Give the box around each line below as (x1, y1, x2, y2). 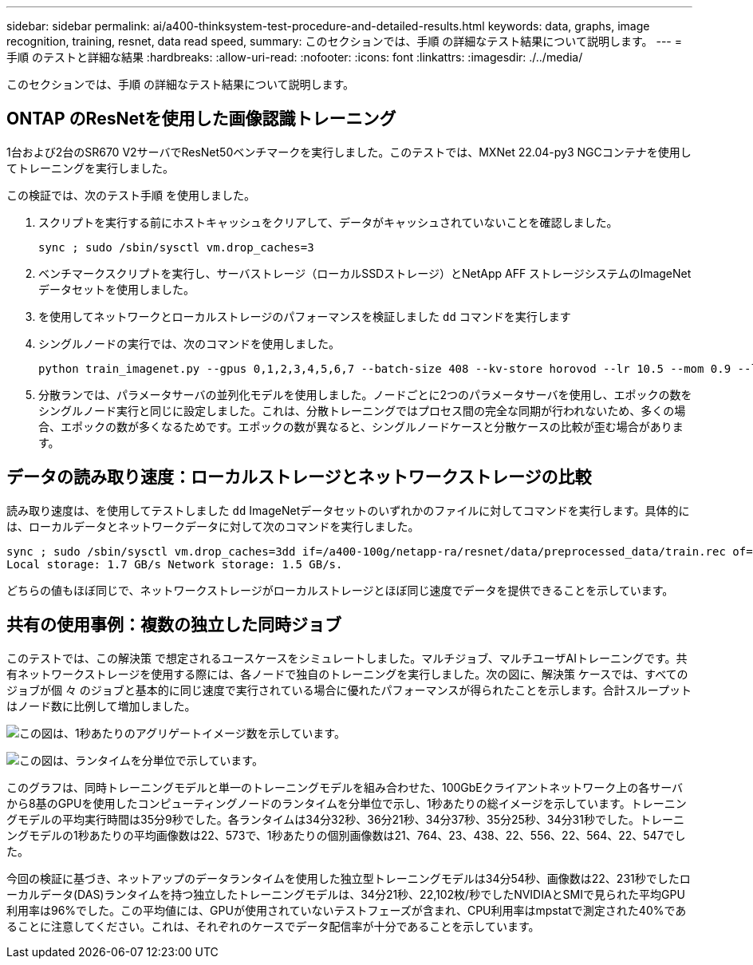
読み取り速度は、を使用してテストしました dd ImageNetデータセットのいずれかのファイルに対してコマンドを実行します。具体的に (6, 503, 690, 517)
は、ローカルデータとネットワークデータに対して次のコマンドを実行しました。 (6, 519, 420, 533)
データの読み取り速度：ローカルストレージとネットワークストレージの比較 (6, 467, 592, 488)
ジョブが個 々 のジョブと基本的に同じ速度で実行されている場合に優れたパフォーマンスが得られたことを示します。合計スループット (6, 682, 692, 697)
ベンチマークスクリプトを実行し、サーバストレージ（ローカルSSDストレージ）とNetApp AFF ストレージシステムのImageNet (38, 266, 692, 280)
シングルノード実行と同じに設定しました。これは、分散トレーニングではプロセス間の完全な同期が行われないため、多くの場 (38, 403, 686, 417)
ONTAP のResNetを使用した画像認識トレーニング (6, 109, 396, 129)
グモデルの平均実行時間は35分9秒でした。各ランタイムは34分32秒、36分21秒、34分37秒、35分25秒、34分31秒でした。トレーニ (6, 812, 684, 826)
